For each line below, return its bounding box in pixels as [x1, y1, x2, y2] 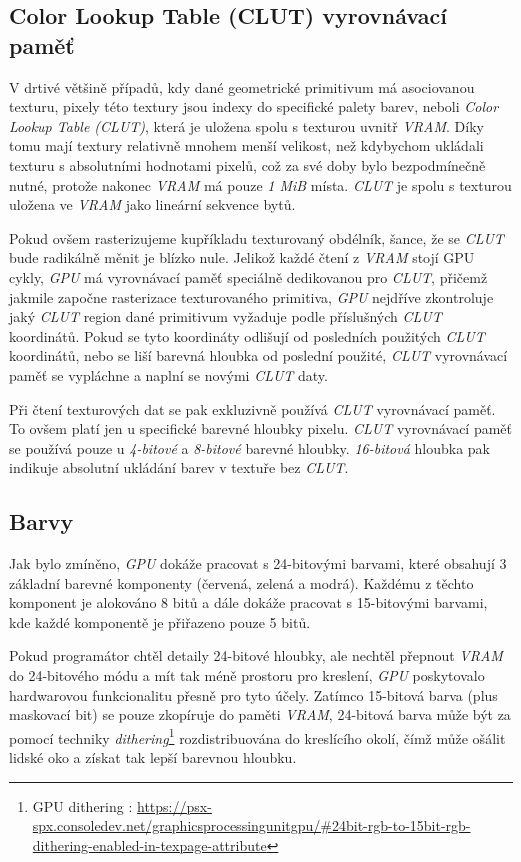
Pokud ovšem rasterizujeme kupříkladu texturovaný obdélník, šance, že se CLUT [9, 227, 504, 248]
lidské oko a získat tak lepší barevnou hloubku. [9, 747, 297, 768]
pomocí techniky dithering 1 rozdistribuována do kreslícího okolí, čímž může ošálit [9, 724, 506, 748]
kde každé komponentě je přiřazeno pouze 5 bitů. [9, 611, 311, 632]
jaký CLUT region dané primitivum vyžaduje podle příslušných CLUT [9, 306, 442, 327]
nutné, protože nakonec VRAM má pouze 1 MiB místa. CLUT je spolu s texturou [9, 174, 512, 195]
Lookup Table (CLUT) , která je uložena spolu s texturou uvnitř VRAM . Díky [9, 115, 484, 136]
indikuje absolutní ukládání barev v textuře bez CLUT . [9, 457, 349, 478]
